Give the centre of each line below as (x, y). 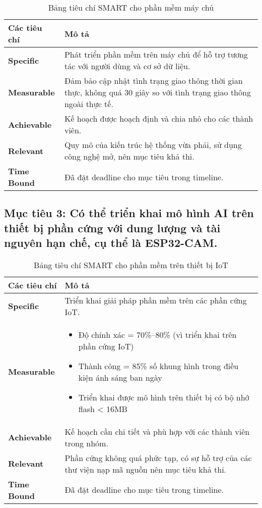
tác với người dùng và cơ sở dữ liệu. (127, 66)
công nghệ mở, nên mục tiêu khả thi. (129, 156)
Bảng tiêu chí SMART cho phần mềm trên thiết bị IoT (131, 265)
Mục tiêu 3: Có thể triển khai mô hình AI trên (129, 213)
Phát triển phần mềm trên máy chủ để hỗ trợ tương (156, 54)
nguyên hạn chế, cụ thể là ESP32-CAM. (111, 243)
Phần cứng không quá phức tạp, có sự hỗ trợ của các (158, 458)
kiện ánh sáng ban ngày (120, 377)
